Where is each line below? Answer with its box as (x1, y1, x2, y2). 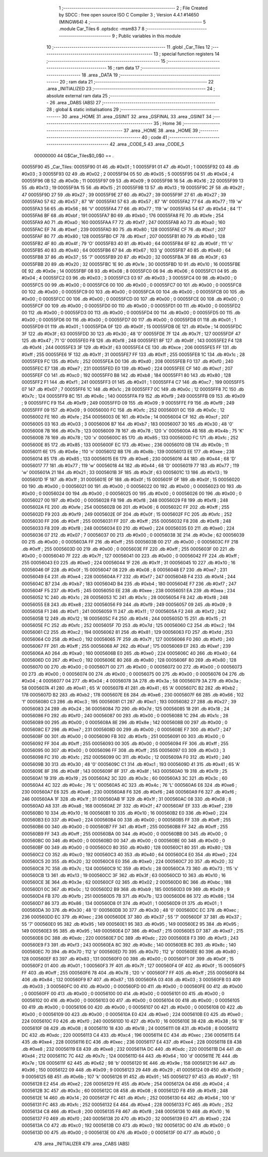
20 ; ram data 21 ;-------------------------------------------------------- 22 (60, 78, 214, 84)
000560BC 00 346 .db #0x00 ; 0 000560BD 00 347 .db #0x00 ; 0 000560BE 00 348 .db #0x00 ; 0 (21, 838, 225, 844)
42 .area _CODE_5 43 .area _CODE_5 (109, 141, 185, 147)
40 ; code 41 (141, 135, 167, 140)
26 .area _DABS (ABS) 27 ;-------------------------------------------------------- (50, 100, 215, 106)
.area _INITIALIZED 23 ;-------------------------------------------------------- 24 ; (46, 86, 215, 92)
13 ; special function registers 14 (153, 51, 220, 57)
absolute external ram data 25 (46, 92, 108, 99)
